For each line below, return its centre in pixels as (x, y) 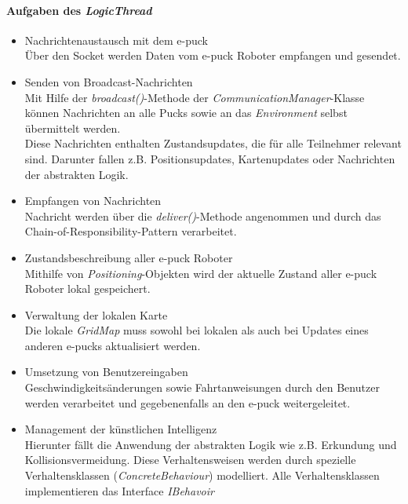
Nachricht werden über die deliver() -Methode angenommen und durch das (203, 215)
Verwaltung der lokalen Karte (96, 314)
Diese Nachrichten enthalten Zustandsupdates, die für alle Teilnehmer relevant (213, 143)
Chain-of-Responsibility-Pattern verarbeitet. (131, 231)
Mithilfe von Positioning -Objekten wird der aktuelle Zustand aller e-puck (201, 273)
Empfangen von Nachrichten (93, 201)
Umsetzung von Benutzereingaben (106, 372)
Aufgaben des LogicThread (79, 10)
